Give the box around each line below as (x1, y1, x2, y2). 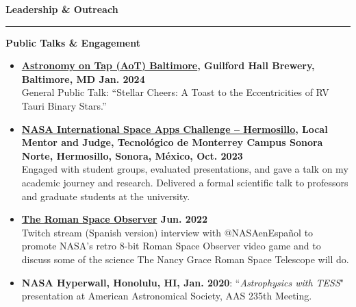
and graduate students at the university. (21, 188, 190, 203)
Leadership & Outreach (5, 2, 118, 16)
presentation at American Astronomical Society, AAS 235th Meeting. (21, 288, 312, 303)
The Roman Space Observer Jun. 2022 (21, 212, 208, 226)
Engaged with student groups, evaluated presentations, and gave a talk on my (21, 162, 348, 176)
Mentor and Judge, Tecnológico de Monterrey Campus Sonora (21, 135, 323, 149)
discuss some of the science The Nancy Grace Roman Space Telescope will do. (21, 251, 349, 266)
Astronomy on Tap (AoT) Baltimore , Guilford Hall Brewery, (21, 58, 315, 73)
